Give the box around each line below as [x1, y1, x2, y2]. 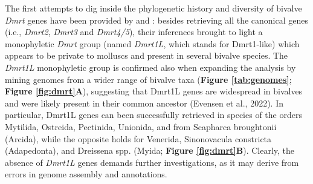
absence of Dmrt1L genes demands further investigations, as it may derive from [5, 156, 299, 168]
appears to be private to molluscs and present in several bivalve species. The [5, 49, 288, 62]
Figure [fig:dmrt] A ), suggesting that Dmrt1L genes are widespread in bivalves [5, 85, 303, 97]
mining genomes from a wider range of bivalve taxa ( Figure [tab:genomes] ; [5, 73, 292, 85]
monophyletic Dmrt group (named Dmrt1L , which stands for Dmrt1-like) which [5, 37, 300, 50]
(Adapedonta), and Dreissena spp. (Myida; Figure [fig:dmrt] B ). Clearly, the [5, 144, 295, 157]
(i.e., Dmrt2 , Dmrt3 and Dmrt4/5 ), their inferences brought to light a [5, 25, 263, 38]
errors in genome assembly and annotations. [5, 168, 167, 180]
